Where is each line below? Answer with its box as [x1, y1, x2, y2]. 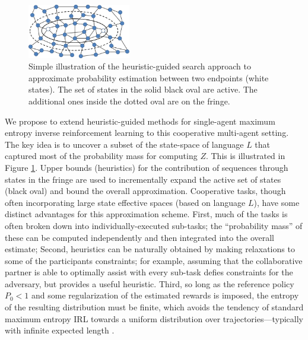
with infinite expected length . [5, 324, 115, 336]
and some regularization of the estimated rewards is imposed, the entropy [31, 289, 299, 301]
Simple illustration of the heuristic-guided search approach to [28, 60, 251, 72]
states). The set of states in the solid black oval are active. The [28, 83, 258, 96]
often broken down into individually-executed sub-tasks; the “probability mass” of [5, 219, 303, 231]
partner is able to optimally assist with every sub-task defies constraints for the [5, 266, 293, 278]
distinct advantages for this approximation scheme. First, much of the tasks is [5, 208, 288, 220]
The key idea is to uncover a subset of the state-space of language [5, 138, 244, 150]
